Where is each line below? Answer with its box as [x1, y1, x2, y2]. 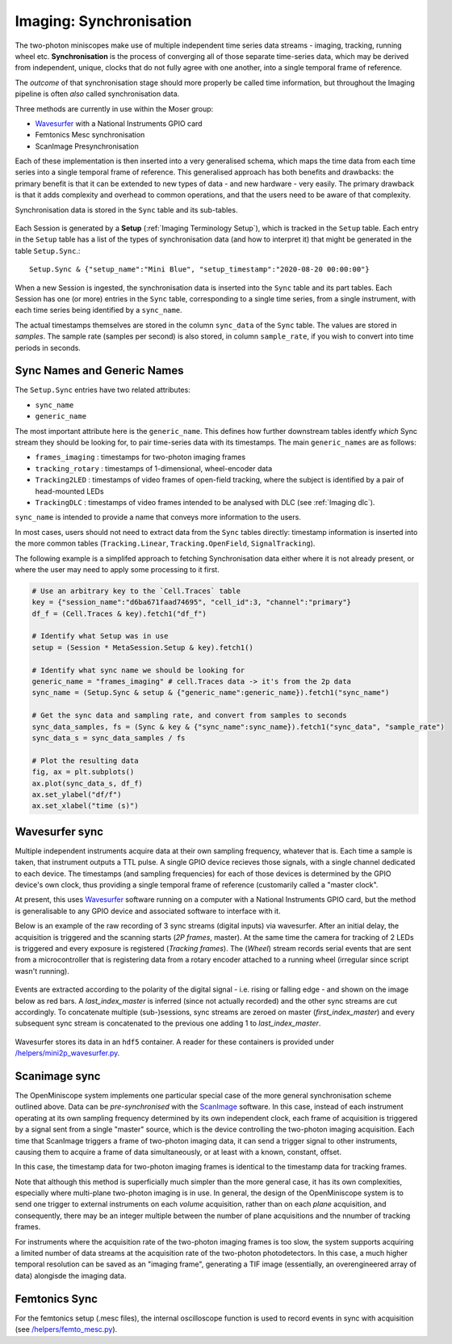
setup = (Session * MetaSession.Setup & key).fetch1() [31, 643, 253, 652]
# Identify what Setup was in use [31, 631, 169, 641]
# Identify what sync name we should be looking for [31, 665, 245, 675]
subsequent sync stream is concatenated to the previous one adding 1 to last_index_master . [15, 1018, 321, 1028]
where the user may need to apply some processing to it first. [15, 564, 220, 574]
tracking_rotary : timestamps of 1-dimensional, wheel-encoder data [35, 463, 273, 473]
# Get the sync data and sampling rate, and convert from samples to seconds [31, 711, 347, 720]
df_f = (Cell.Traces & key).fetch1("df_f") [31, 609, 207, 618]
